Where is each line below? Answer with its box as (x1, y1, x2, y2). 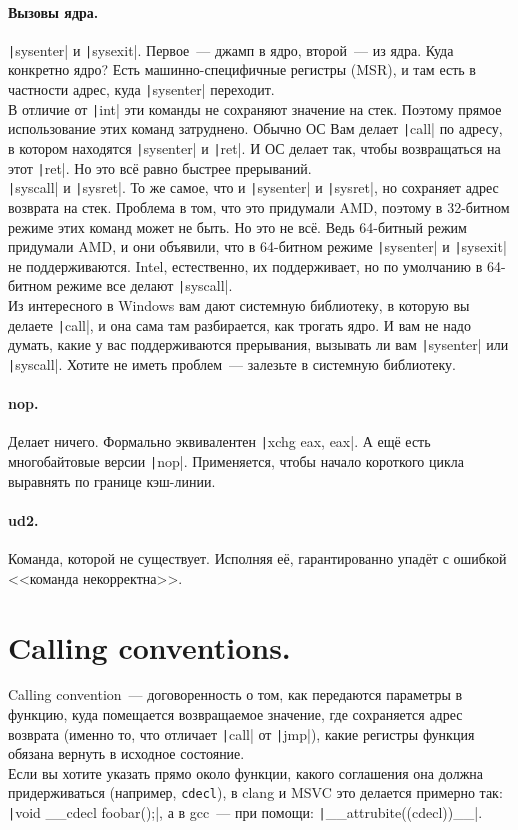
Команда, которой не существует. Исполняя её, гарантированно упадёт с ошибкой (8, 548, 507, 569)
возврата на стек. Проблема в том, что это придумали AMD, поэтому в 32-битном (8, 196, 510, 217)
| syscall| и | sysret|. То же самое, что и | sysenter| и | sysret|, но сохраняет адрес (8, 177, 499, 198)
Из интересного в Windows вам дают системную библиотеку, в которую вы (8, 295, 470, 316)
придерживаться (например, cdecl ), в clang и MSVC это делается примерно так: (8, 782, 503, 803)
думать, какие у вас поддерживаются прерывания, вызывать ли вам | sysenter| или (8, 334, 509, 355)
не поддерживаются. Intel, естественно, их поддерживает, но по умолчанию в (8, 255, 483, 276)
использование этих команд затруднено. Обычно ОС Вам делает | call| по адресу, (8, 118, 503, 139)
